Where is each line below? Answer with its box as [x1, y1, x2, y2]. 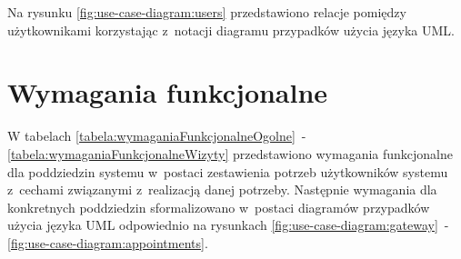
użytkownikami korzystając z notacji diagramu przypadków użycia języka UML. [7, 20, 455, 39]
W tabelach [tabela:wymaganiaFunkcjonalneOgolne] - [7, 126, 306, 145]
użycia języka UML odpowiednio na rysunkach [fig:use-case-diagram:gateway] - [7, 215, 449, 234]
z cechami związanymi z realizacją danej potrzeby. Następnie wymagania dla [7, 180, 437, 199]
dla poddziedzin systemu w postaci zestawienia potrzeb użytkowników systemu [7, 162, 448, 181]
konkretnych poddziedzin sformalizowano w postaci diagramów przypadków [7, 197, 430, 216]
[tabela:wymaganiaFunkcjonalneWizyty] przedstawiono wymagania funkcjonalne [7, 144, 454, 163]
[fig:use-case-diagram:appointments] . [7, 233, 208, 252]
